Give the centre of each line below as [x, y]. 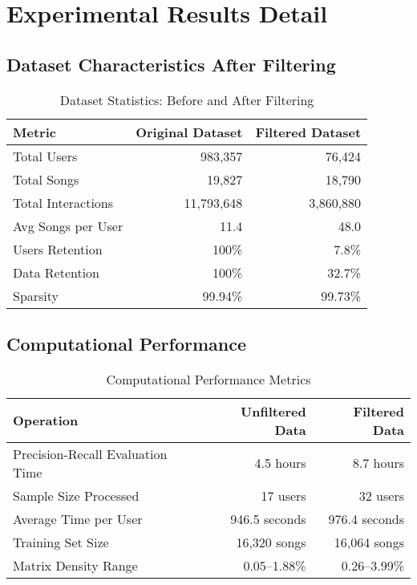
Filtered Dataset [308, 132]
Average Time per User [78, 518]
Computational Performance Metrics [208, 379]
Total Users [45, 156]
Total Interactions [63, 202]
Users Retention [58, 249]
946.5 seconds [268, 518]
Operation [46, 420]
